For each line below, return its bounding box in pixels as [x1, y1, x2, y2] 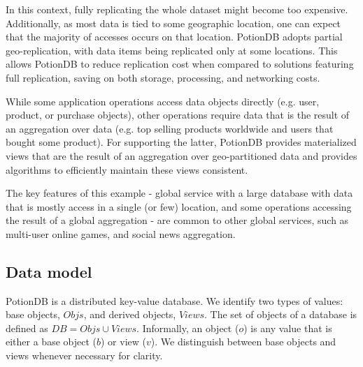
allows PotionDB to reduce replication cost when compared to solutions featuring [6, 57, 354, 71]
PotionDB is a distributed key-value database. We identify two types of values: [6, 293, 343, 308]
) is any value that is [243, 320, 332, 335]
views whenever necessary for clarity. [6, 348, 163, 363]
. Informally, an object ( [136, 320, 239, 335]
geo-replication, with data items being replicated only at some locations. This [6, 43, 338, 57]
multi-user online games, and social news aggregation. [6, 226, 236, 241]
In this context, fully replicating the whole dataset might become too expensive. [6, 2, 348, 16]
